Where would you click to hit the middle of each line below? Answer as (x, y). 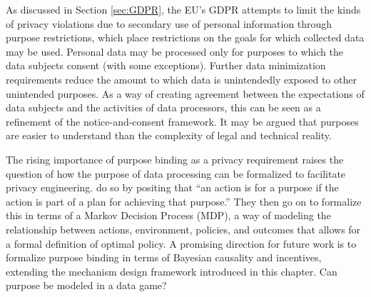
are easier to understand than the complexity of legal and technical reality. (169, 135)
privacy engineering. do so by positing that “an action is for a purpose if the (172, 187)
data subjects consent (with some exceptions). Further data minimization (166, 65)
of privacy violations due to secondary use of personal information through (169, 23)
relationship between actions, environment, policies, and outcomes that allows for (183, 229)
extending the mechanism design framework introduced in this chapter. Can (172, 271)
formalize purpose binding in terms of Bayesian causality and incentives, (164, 257)
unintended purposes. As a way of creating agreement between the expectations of (185, 93)
